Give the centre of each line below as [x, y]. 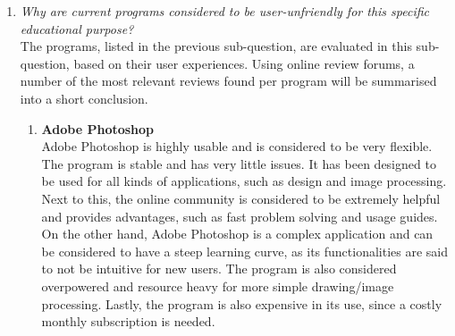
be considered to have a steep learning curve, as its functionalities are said [245, 251]
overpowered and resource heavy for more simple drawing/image [218, 286]
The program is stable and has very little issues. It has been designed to [239, 163]
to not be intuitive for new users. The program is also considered [219, 269]
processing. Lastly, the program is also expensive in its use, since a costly [242, 303]
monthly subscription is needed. [128, 321]
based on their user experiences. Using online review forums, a [244, 63]
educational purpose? [77, 28]
